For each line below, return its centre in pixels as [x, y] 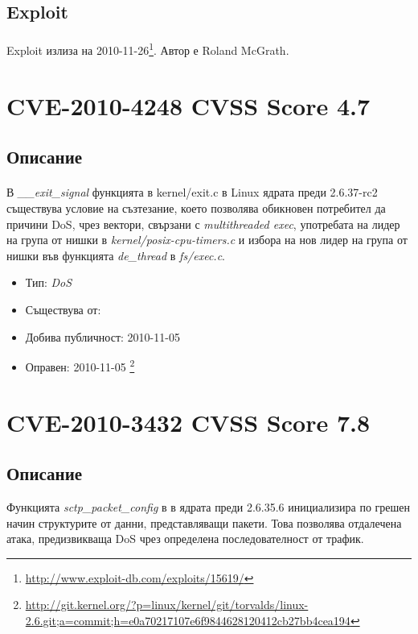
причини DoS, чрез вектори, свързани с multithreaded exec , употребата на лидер [203, 224]
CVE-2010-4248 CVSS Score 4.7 [189, 105]
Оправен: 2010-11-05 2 [80, 365]
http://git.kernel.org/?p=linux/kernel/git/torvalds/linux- [167, 605]
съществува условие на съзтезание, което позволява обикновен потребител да [196, 207]
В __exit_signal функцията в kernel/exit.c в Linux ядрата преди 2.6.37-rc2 [192, 192]
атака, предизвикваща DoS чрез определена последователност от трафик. [185, 539]
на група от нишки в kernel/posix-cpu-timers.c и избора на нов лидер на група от [207, 240]
